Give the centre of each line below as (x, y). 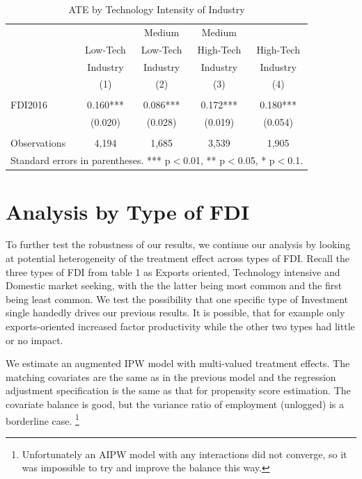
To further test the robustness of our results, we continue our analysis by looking (178, 244)
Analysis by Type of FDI (128, 211)
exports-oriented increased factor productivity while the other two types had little (180, 326)
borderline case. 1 (42, 419)
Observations (38, 143)
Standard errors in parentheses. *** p (90, 160)
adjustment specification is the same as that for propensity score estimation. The (178, 390)
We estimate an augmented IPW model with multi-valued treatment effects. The (178, 363)
